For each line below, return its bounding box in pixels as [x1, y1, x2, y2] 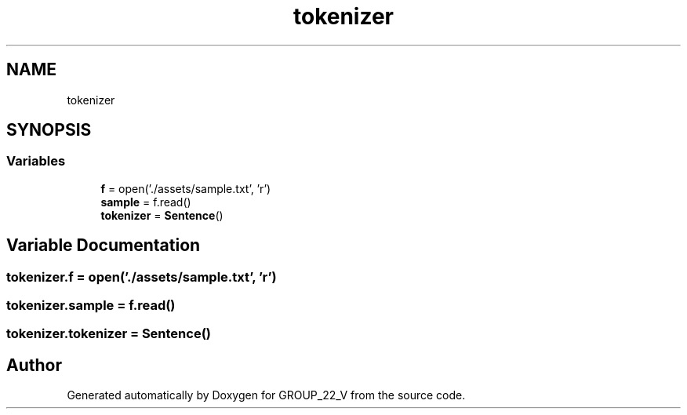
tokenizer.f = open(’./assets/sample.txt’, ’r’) [6, 268, 277, 285]
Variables [6, 153, 66, 169]
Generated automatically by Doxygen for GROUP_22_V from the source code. [67, 388, 466, 402]
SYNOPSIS [6, 120, 92, 140]
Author [6, 355, 62, 375]
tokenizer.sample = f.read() [6, 297, 176, 314]
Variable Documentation [6, 235, 201, 256]
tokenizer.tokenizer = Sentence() [6, 326, 211, 342]
